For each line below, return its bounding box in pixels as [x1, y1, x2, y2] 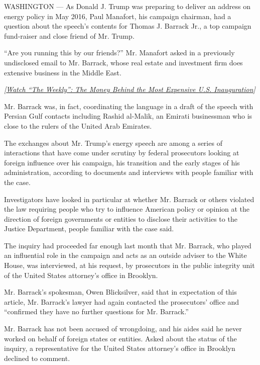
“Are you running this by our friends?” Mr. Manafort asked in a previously [4, 47, 235, 58]
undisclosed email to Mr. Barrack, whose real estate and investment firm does [4, 57, 243, 67]
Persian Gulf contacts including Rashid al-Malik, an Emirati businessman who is [4, 111, 252, 121]
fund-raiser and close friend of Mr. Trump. [4, 30, 135, 41]
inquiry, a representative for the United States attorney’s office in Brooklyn [4, 343, 235, 353]
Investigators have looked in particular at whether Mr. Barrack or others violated [4, 194, 254, 204]
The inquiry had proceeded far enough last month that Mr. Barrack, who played [4, 240, 251, 250]
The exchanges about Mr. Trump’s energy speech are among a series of [4, 137, 222, 148]
